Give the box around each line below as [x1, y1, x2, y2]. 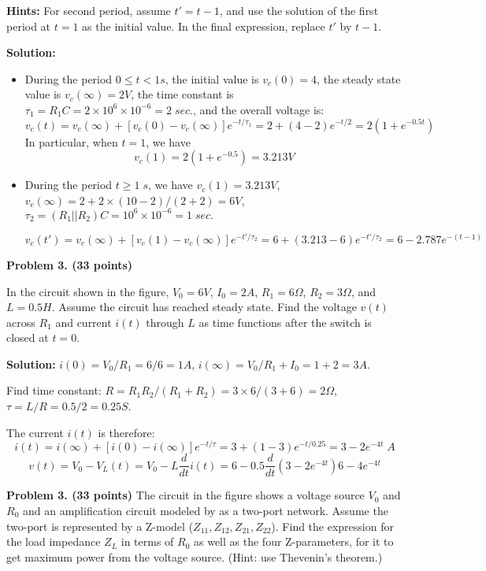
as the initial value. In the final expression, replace [82, 17, 325, 34]
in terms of [121, 533, 174, 550]
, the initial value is [165, 70, 259, 87]
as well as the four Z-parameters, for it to [194, 533, 394, 550]
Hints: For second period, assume [6, 2, 171, 18]
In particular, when [24, 133, 118, 150]
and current [55, 313, 112, 330]
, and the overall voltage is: [193, 101, 325, 117]
